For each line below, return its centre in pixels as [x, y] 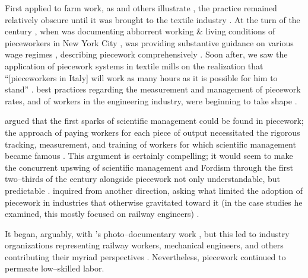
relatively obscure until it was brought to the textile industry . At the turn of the [153, 19]
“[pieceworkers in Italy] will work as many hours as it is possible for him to [141, 77]
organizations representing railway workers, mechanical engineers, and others [144, 245]
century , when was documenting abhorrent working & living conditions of [140, 31]
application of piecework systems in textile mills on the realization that [134, 65]
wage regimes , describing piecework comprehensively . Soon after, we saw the [146, 54]
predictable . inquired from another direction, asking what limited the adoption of [154, 190]
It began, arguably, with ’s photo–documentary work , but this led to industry [147, 233]
